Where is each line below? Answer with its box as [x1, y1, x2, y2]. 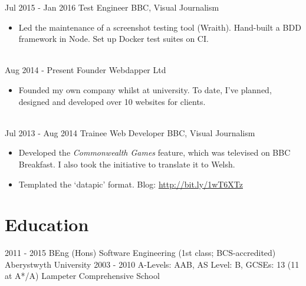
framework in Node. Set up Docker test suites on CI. [18, 32, 209, 45]
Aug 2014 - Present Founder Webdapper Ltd [5, 64, 166, 76]
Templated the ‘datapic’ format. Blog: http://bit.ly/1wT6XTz [18, 177, 244, 190]
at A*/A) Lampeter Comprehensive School [5, 269, 160, 282]
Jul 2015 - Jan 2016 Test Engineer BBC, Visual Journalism [5, 1, 219, 13]
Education [5, 212, 89, 236]
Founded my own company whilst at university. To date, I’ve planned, [18, 83, 272, 96]
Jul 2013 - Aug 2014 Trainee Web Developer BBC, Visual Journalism [5, 126, 255, 139]
